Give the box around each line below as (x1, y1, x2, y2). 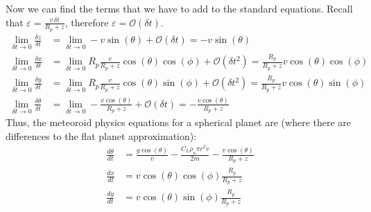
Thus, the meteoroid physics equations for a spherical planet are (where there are (6, 115, 352, 130)
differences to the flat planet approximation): (6, 128, 197, 143)
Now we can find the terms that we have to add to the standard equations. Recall (6, 1, 353, 15)
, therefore (64, 15, 109, 29)
